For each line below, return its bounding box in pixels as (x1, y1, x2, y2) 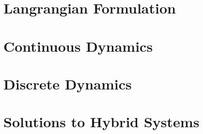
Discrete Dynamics (3, 74, 132, 93)
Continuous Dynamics (3, 36, 153, 56)
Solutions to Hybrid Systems (3, 112, 200, 132)
